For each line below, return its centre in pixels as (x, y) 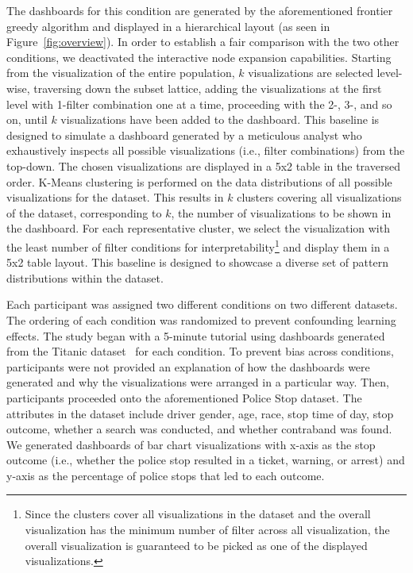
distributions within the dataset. (85, 277)
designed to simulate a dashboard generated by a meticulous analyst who (184, 135)
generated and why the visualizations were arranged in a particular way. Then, (198, 382)
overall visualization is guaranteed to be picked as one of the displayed (196, 545)
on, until (27, 119)
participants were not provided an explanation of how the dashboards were (188, 366)
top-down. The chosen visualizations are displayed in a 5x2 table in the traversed (203, 165)
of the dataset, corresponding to (84, 212)
